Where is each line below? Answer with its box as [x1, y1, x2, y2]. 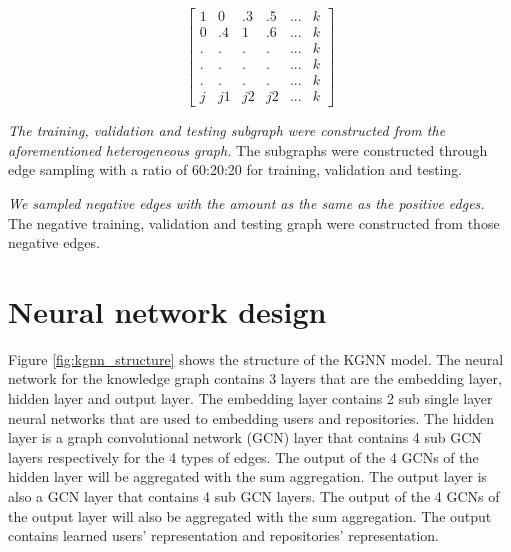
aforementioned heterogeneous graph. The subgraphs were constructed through [8, 139, 488, 160]
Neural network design [8, 290, 327, 331]
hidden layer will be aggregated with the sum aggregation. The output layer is [8, 466, 488, 487]
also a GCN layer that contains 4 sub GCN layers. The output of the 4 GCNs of [8, 486, 500, 507]
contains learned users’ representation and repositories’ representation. [8, 525, 439, 546]
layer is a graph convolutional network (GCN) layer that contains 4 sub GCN [8, 427, 482, 448]
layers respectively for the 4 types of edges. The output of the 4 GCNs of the [8, 446, 479, 467]
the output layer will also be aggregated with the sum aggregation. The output [8, 505, 492, 526]
